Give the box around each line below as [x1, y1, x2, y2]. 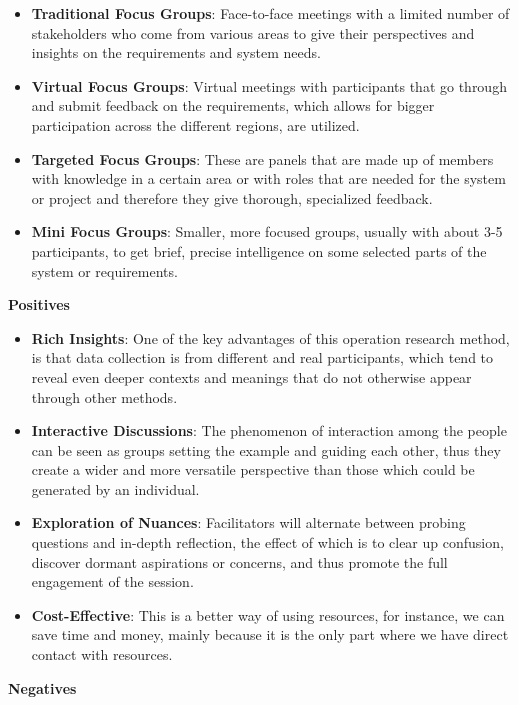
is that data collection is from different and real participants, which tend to [31, 347, 494, 368]
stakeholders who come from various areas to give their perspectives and [31, 22, 475, 43]
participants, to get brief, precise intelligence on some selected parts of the [31, 240, 487, 261]
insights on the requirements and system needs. [31, 42, 321, 63]
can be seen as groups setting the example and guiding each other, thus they [31, 439, 501, 460]
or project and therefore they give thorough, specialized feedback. [31, 187, 433, 208]
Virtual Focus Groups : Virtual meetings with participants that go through [31, 75, 507, 96]
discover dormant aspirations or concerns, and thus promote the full [31, 551, 448, 572]
